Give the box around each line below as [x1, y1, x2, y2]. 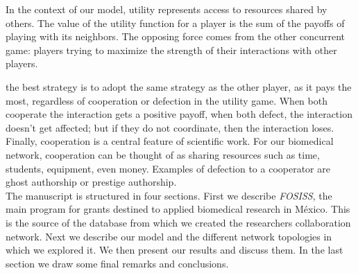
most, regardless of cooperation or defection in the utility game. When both [6, 93, 327, 107]
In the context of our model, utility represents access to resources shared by [6, 2, 327, 16]
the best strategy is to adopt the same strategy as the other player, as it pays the [6, 79, 352, 94]
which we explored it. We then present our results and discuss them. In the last [6, 243, 343, 257]
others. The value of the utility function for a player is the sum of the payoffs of [6, 15, 345, 30]
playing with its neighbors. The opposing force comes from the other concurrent [6, 29, 345, 44]
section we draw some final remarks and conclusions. [6, 256, 229, 270]
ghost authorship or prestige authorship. [6, 175, 177, 189]
